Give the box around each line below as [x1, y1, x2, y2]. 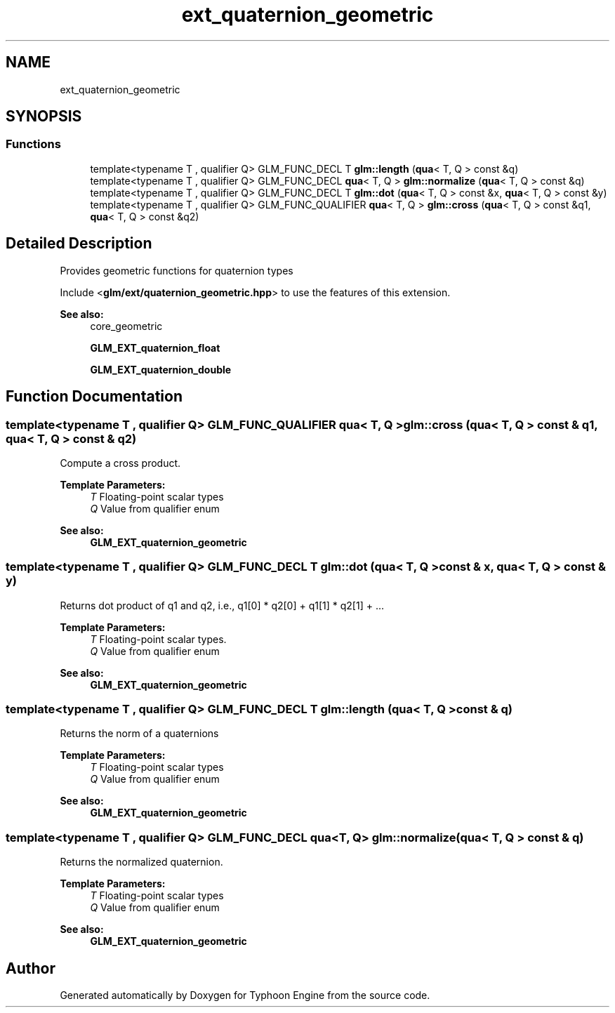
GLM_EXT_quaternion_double [90, 363, 232, 376]
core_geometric [90, 319, 163, 332]
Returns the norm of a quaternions [60, 727, 219, 740]
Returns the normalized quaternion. [60, 856, 223, 868]
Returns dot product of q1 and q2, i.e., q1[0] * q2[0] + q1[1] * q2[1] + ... [60, 599, 385, 611]
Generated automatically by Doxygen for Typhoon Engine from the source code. [60, 988, 430, 1001]
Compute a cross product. [60, 456, 181, 469]
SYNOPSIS [6, 107, 82, 126]
